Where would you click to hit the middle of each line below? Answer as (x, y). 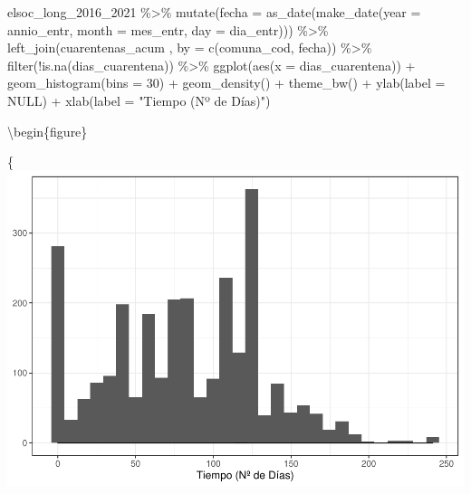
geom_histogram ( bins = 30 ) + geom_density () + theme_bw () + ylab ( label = (226, 83)
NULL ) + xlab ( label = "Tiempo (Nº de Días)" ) (139, 100)
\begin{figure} (48, 131)
